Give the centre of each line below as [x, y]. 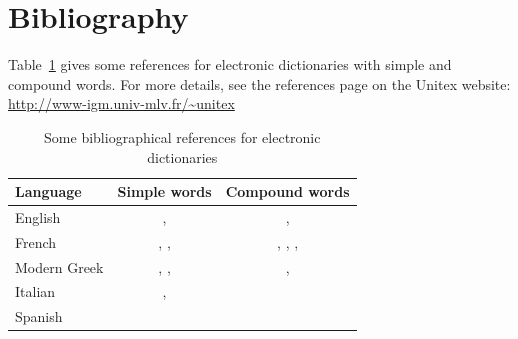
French [36, 241]
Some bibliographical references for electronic [182, 136]
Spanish [39, 316]
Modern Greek [59, 266]
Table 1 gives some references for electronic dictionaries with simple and [230, 64]
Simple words [164, 191]
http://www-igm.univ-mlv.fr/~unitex [121, 103]
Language [48, 191]
